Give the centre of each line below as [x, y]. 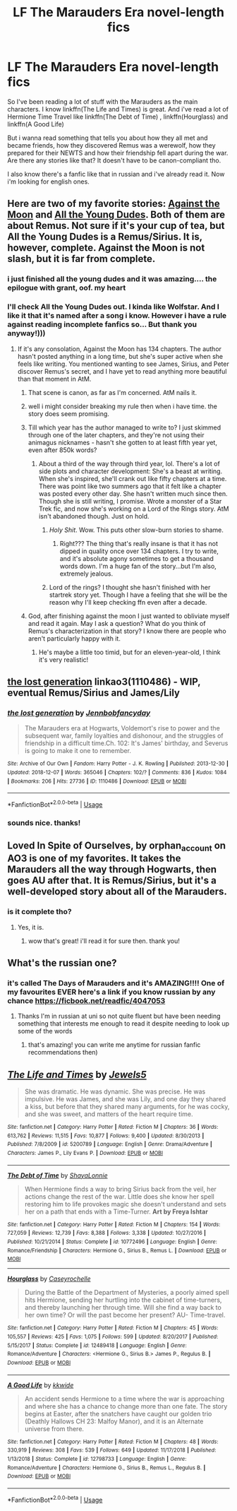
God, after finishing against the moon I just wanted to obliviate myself [129, 616]
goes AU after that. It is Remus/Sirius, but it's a [112, 881]
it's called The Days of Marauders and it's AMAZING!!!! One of [116, 983]
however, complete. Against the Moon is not [106, 248]
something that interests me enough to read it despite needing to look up [123, 1024]
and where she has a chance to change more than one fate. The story [126, 1406]
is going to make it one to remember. [78, 751]
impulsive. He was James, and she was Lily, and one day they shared [125, 1099]
